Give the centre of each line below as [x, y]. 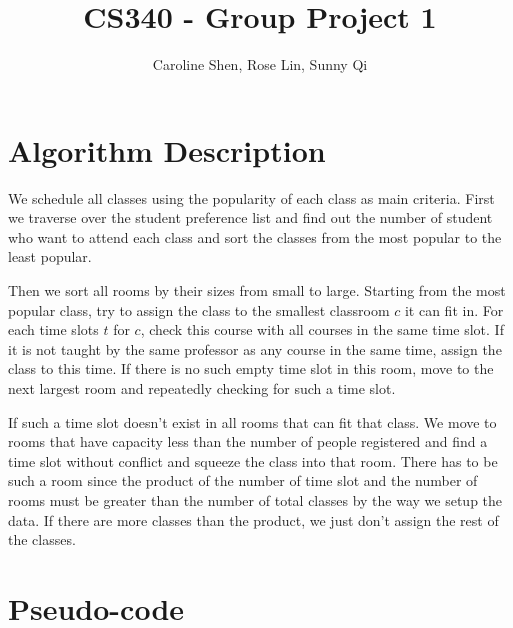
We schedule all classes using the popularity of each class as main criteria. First [251, 197]
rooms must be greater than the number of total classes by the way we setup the [255, 499]
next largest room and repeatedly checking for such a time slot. [202, 388]
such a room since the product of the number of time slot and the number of [243, 480]
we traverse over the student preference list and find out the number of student [250, 217]
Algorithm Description [167, 149]
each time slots [53, 329]
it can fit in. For [454, 309]
